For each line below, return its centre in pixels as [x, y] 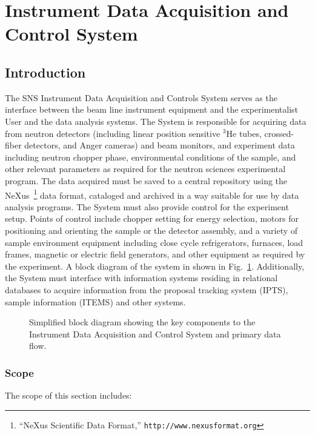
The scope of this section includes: [68, 395]
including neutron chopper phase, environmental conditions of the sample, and [151, 157]
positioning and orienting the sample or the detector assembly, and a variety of [151, 230]
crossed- [279, 133]
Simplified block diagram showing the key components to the [142, 322]
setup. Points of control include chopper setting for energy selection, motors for [152, 218]
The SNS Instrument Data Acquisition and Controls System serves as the [141, 97]
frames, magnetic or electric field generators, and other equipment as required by [155, 254]
